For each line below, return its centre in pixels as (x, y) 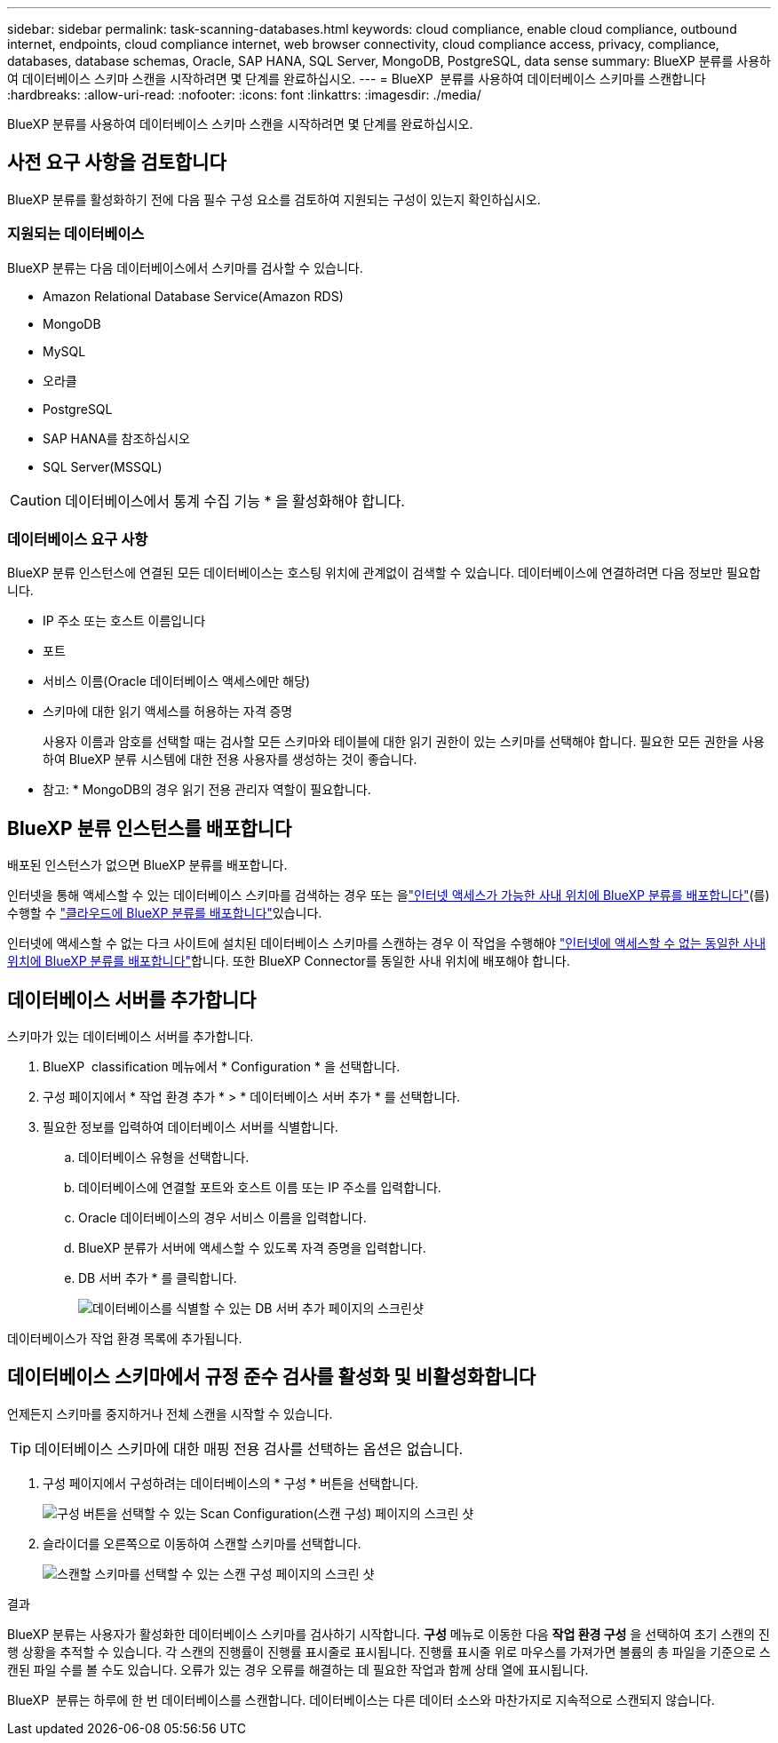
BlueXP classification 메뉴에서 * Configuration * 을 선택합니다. (222, 1067)
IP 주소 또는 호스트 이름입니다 (124, 621)
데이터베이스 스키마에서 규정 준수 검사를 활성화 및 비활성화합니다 (272, 1377)
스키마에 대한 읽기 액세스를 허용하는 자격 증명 (168, 712)
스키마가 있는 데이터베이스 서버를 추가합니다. (131, 1037)
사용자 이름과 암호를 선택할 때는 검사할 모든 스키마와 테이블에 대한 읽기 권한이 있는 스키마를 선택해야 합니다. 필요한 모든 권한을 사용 (404, 742)
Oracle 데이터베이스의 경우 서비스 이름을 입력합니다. (222, 1218)
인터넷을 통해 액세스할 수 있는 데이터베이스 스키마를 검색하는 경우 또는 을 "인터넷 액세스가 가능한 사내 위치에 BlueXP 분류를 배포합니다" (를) (389, 895)
